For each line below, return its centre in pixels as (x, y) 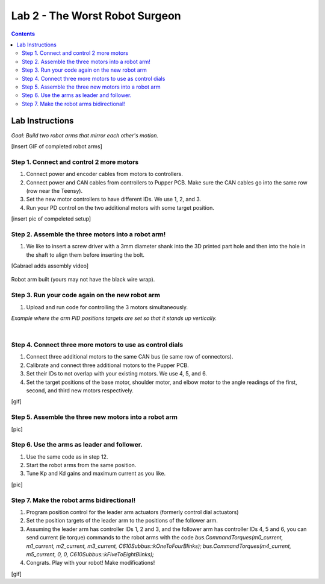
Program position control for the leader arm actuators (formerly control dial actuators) (132, 512)
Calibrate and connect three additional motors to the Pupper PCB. (107, 365)
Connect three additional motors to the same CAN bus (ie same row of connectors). (130, 357)
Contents (23, 34)
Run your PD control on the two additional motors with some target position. (120, 207)
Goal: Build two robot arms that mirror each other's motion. (85, 135)
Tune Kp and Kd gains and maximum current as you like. (96, 474)
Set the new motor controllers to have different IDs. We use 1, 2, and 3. (114, 199)
